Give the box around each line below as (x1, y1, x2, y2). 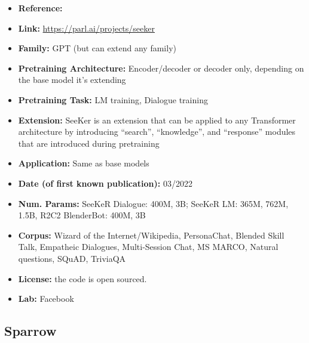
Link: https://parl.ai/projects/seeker (18, 21, 155, 34)
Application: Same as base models (18, 157, 149, 169)
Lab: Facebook (18, 292, 74, 305)
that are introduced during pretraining (18, 137, 160, 149)
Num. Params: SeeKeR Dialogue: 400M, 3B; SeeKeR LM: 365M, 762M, (18, 197, 289, 209)
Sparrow (4, 322, 57, 340)
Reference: (18, 2, 63, 14)
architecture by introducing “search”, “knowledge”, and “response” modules (18, 125, 296, 138)
